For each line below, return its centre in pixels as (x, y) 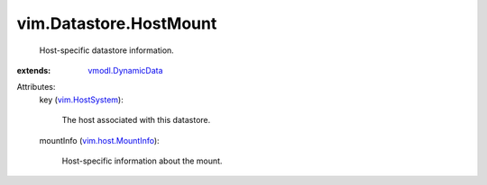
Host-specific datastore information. (107, 50)
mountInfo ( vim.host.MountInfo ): (99, 140)
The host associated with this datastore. (136, 120)
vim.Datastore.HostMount (117, 23)
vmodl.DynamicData (125, 70)
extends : (34, 70)
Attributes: (36, 87)
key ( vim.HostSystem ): (81, 100)
